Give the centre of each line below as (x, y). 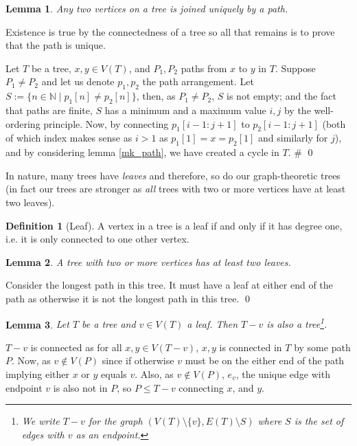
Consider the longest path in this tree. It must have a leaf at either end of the (169, 285)
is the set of (319, 421)
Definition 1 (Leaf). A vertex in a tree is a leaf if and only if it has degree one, (174, 225)
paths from (204, 68)
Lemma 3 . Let (37, 324)
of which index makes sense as (69, 138)
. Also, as (154, 373)
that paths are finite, (49, 110)
